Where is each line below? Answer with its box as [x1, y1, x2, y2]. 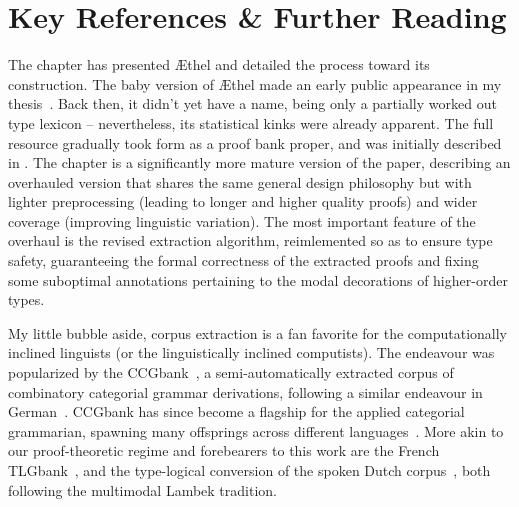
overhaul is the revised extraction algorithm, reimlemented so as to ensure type [8, 230, 493, 251]
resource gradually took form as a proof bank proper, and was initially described [8, 132, 502, 153]
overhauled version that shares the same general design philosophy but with [8, 171, 472, 192]
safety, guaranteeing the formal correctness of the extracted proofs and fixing [8, 250, 479, 271]
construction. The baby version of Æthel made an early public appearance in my [8, 73, 502, 94]
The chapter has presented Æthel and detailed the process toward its [8, 54, 430, 75]
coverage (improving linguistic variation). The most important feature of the [8, 210, 476, 231]
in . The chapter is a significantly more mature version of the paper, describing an [8, 152, 511, 173]
